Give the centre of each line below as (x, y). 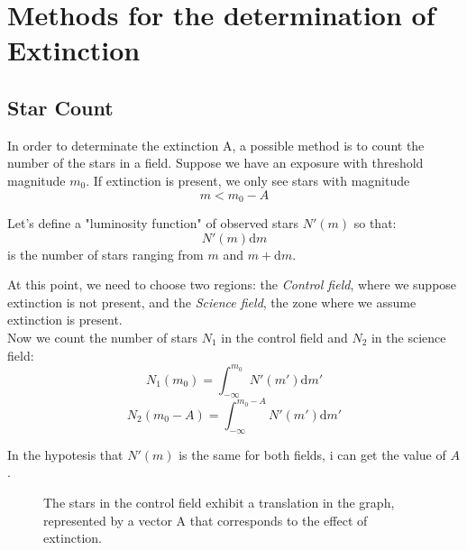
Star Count (60, 107)
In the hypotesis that (65, 454)
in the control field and (284, 337)
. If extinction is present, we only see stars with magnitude (248, 180)
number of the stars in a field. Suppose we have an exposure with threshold (215, 163)
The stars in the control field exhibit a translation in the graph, (219, 502)
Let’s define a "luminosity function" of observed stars (153, 223)
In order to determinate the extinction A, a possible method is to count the (216, 145)
